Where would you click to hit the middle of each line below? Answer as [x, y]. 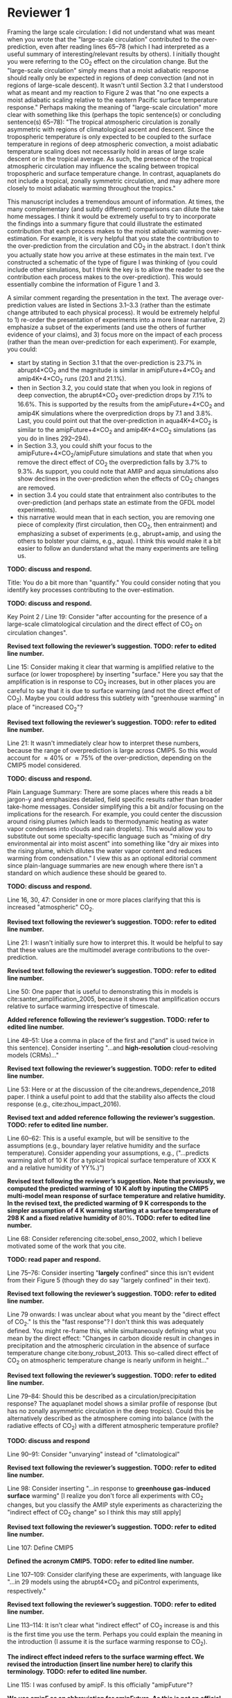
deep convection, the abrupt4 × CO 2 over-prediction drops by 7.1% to [115, 396]
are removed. [36, 488]
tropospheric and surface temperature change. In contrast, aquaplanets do [114, 173]
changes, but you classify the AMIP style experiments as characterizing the [115, 1505]
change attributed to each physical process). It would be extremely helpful [114, 312]
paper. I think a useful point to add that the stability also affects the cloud [111, 1097]
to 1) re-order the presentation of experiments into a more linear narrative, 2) [116, 319]
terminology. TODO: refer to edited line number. [77, 1671]
